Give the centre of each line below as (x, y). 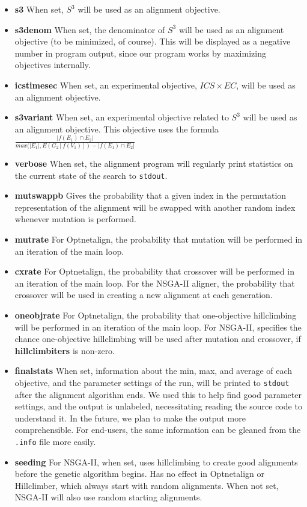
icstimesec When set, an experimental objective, (106, 85)
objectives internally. (53, 65)
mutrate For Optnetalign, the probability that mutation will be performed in (159, 239)
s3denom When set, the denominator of (90, 29)
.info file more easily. (55, 442)
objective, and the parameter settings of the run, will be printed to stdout (152, 382)
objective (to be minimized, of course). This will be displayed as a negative (153, 41)
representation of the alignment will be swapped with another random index (155, 207)
